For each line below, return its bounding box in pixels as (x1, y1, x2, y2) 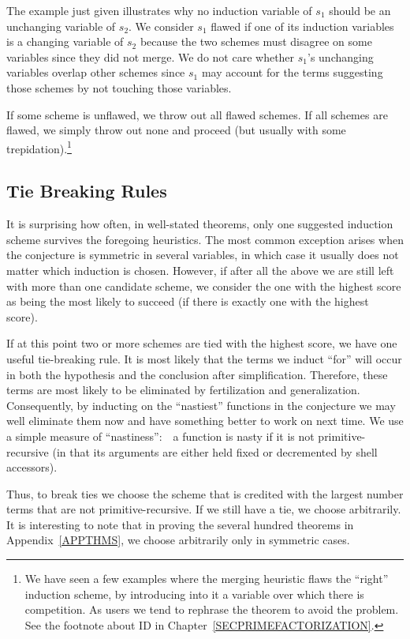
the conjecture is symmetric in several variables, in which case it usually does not (6, 246, 399, 263)
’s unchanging (307, 48, 374, 65)
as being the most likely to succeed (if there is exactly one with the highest (6, 293, 369, 310)
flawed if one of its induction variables (211, 17, 394, 34)
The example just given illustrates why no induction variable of (6, 2, 312, 18)
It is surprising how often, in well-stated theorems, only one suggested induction (6, 216, 393, 232)
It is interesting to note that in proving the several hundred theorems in (6, 516, 354, 532)
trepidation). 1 (6, 137, 72, 156)
